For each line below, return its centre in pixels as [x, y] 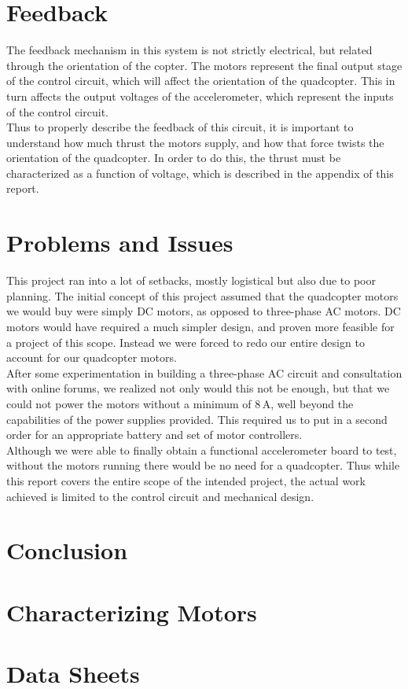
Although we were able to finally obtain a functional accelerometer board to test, [202, 450]
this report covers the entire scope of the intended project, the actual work [186, 480]
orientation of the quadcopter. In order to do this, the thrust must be [174, 158]
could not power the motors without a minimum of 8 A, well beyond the [180, 403]
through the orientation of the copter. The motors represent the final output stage [204, 65]
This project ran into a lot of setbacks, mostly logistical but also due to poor [191, 280]
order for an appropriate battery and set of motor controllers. [154, 435]
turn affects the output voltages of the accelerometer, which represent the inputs [200, 96]
